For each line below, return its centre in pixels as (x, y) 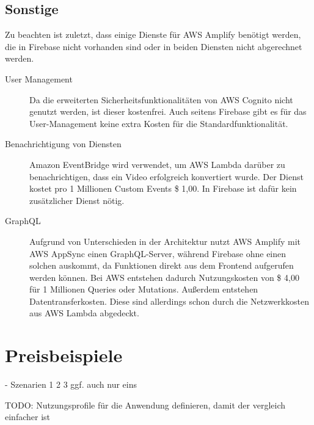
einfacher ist (28, 417)
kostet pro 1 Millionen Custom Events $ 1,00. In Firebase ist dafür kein (163, 188)
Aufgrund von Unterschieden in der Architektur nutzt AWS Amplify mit (165, 241)
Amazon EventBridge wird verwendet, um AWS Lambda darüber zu (157, 164)
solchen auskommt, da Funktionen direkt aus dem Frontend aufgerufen (162, 265)
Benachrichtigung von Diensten (63, 144)
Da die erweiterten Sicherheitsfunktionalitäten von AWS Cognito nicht (161, 99)
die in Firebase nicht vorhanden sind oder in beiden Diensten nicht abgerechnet (154, 46)
